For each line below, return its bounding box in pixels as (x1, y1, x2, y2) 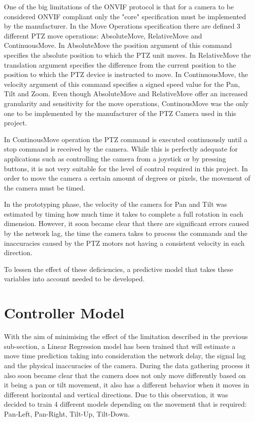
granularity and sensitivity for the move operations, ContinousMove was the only (4, 98, 249, 108)
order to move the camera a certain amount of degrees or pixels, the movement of (4, 173, 251, 183)
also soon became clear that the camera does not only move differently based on (4, 370, 246, 380)
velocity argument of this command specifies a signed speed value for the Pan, (4, 78, 240, 89)
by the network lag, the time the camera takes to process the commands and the (4, 228, 248, 238)
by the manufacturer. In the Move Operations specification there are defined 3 (4, 21, 241, 31)
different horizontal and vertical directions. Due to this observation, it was (4, 389, 228, 399)
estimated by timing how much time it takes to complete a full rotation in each (4, 208, 244, 219)
